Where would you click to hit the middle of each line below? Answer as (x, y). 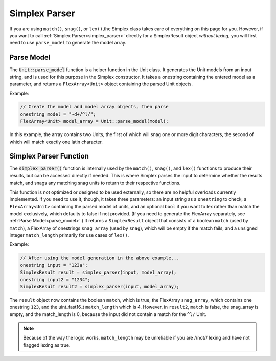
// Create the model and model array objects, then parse (94, 107)
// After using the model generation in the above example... (100, 258)
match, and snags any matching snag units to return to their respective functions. (95, 183)
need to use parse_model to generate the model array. (68, 43)
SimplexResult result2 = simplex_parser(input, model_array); (100, 287)
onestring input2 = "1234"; (55, 279)
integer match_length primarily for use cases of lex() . (69, 235)
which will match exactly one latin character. (56, 142)
